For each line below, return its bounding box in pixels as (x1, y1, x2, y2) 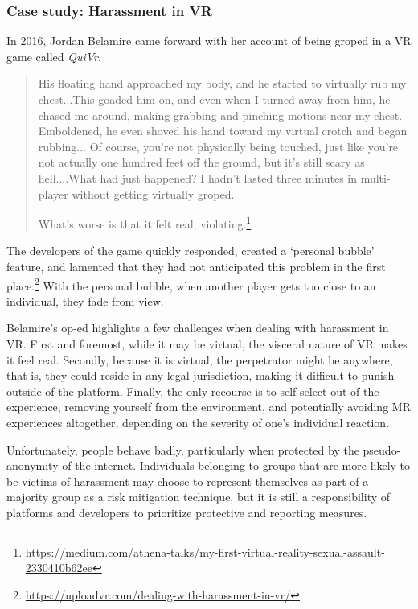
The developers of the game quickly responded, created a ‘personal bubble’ (6, 242, 375, 259)
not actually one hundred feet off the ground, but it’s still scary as (38, 154, 365, 171)
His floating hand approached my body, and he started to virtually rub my (38, 75, 407, 92)
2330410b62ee (25, 559, 93, 576)
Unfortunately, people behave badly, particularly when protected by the (6, 441, 359, 458)
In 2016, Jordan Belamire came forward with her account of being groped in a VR (6, 32, 412, 49)
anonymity (6, 457, 59, 474)
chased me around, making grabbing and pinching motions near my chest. (38, 106, 403, 123)
